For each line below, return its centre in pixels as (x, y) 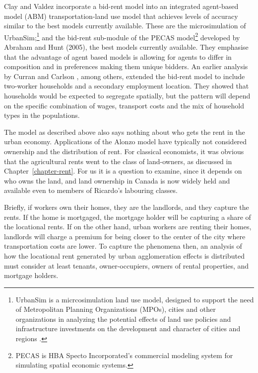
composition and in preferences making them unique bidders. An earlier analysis (126, 66)
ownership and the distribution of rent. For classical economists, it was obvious (124, 151)
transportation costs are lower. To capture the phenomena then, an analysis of (123, 246)
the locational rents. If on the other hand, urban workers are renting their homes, (128, 227)
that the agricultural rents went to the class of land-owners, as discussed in (118, 161)
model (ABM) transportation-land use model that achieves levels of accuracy (121, 16)
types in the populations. (42, 115)
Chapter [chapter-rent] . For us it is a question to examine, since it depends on (123, 171)
